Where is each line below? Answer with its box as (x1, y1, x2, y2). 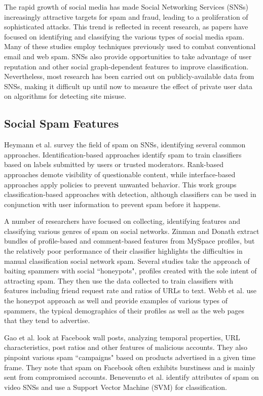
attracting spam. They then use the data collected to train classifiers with (4, 275, 233, 286)
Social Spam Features (4, 115, 119, 131)
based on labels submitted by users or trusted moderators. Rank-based (4, 159, 224, 170)
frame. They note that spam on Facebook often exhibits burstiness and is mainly (4, 362, 255, 372)
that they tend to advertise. (4, 315, 90, 326)
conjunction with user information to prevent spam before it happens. (4, 199, 221, 209)
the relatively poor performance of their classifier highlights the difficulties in (4, 246, 243, 256)
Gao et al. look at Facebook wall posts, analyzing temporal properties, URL (4, 332, 240, 342)
